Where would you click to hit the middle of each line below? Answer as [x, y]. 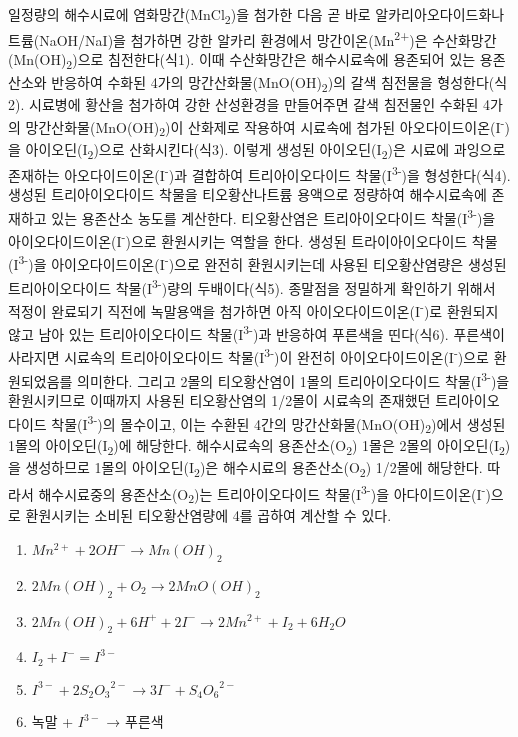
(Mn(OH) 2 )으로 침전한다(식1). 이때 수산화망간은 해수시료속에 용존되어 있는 [242, 61]
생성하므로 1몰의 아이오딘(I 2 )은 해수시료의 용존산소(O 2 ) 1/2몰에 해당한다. [254, 469]
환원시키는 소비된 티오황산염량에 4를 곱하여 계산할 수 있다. [208, 515]
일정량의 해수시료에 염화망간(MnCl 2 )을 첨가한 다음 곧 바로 [189, 15]
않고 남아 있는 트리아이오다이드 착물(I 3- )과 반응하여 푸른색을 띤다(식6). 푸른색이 [256, 332]
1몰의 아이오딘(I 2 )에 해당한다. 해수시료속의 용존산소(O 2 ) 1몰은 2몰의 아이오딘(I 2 [256, 447]
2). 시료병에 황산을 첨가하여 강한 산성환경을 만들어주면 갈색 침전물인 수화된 [243, 103]
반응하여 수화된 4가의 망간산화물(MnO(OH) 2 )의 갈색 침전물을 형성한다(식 [279, 83]
